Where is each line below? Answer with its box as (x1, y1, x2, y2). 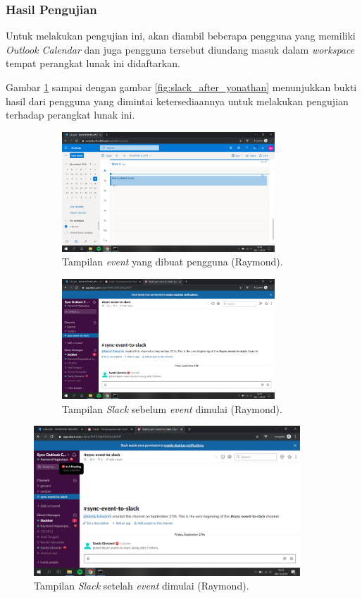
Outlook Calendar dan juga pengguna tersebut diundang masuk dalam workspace (6, 42, 355, 56)
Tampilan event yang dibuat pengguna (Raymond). (62, 254, 283, 269)
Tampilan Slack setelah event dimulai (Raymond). (34, 578, 249, 593)
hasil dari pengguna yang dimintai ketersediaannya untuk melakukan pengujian (6, 93, 349, 108)
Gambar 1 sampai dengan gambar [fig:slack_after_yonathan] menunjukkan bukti (6, 80, 357, 94)
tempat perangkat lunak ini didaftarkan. (6, 56, 180, 71)
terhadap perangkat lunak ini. (6, 107, 135, 122)
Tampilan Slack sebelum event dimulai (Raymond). (62, 401, 282, 416)
